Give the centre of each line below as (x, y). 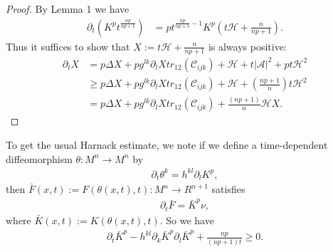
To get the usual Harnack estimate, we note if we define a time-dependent (167, 144)
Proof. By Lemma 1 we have (68, 9)
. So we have (187, 220)
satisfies (228, 189)
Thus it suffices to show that (68, 46)
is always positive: (247, 46)
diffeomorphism (39, 158)
